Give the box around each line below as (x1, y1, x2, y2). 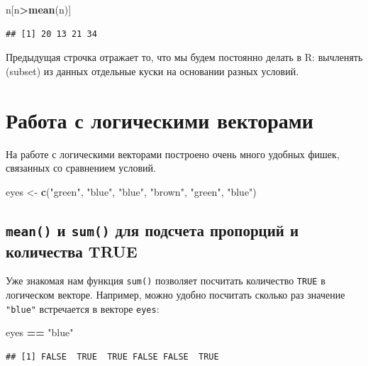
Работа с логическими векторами (6, 105, 313, 134)
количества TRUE (6, 240, 138, 262)
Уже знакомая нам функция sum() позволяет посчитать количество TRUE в (6, 273, 325, 288)
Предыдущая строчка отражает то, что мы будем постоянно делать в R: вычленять (6, 50, 363, 65)
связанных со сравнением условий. (6, 160, 156, 175)
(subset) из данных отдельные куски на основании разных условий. (6, 63, 299, 78)
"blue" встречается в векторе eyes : (6, 301, 160, 316)
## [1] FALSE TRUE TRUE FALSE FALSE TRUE (6, 351, 219, 362)
